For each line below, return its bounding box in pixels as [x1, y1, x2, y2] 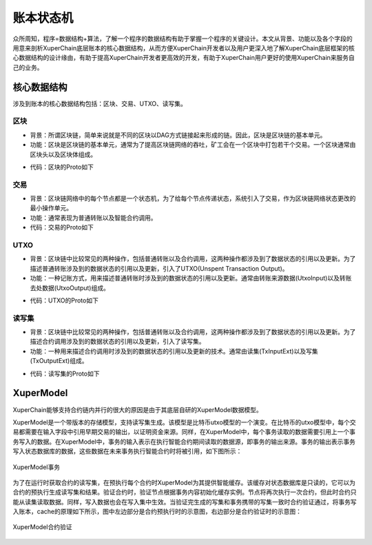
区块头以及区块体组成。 [30, 150, 96, 158]
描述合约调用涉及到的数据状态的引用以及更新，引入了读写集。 [30, 338, 205, 346]
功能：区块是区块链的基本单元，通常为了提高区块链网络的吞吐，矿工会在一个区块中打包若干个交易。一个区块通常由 [30, 141, 356, 149]
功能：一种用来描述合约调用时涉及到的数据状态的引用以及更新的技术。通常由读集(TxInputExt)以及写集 [30, 347, 318, 355]
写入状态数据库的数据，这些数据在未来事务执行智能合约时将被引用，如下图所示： [12, 447, 242, 455]
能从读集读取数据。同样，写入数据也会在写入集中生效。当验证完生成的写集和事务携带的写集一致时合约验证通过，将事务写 [12, 497, 357, 506]
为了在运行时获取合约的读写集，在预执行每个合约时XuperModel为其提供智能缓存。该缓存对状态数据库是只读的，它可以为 [12, 478, 356, 486]
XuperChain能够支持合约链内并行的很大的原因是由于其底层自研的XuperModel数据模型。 [12, 405, 263, 413]
